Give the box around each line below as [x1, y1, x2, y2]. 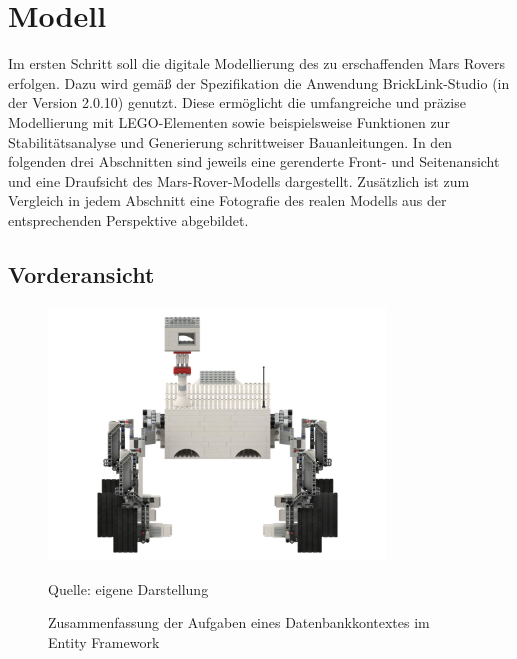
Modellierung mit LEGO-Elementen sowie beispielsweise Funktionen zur [8, 111, 450, 132]
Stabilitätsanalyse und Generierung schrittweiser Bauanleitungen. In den [8, 131, 453, 152]
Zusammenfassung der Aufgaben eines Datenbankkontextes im [48, 612, 430, 633]
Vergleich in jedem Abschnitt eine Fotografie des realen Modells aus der [8, 190, 447, 211]
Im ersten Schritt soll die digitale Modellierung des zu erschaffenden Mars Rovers [8, 53, 506, 74]
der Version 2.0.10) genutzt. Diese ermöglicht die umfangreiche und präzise [8, 92, 466, 113]
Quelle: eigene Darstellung [48, 578, 209, 599]
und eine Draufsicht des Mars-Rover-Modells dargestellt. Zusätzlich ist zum [8, 170, 470, 191]
